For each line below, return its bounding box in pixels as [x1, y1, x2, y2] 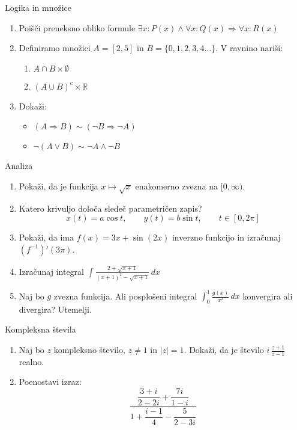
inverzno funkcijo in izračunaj [172, 231, 281, 244]
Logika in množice [5, 1, 72, 13]
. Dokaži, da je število [184, 343, 264, 356]
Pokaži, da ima [19, 231, 74, 244]
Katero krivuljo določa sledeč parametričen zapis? [19, 201, 202, 214]
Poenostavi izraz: [19, 375, 82, 388]
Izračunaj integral [19, 265, 85, 277]
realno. [19, 355, 44, 367]
